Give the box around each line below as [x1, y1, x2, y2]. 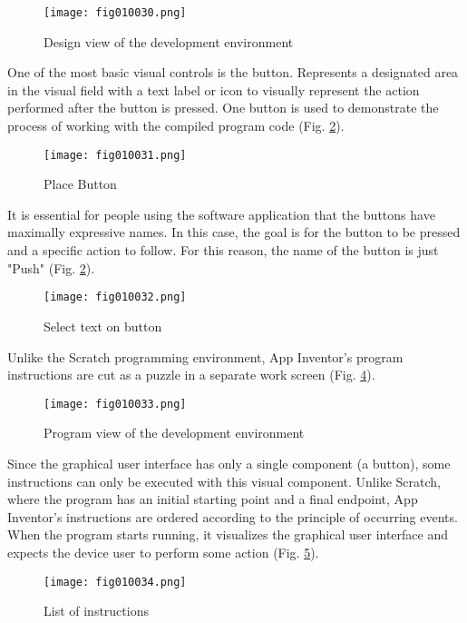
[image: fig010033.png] [44, 397, 187, 410]
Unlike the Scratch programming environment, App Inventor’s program [7, 347, 404, 366]
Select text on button [44, 316, 162, 335]
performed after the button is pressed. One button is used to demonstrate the [7, 98, 439, 117]
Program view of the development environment [44, 423, 305, 442]
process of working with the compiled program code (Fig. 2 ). [7, 116, 345, 135]
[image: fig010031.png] [44, 148, 187, 162]
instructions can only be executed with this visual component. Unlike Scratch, [7, 471, 441, 490]
